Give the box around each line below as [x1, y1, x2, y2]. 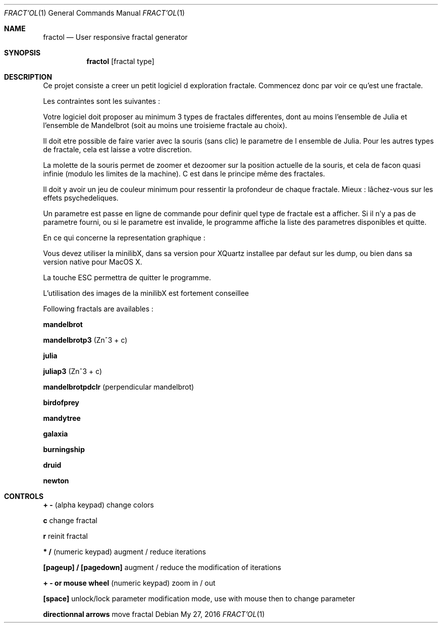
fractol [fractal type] [86, 57, 154, 66]
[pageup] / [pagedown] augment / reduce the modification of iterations [43, 563, 282, 572]
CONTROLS [4, 492, 44, 500]
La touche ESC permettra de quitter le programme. [43, 273, 211, 282]
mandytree [43, 414, 81, 422]
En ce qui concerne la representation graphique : [43, 233, 205, 242]
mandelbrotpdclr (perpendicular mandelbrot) [43, 383, 194, 391]
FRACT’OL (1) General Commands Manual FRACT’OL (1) [4, 9, 185, 17]
